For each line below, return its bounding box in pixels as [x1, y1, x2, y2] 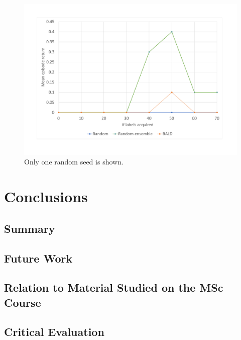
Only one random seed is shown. [24, 156, 124, 167]
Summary [4, 220, 55, 236]
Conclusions [4, 186, 88, 207]
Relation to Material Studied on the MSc [4, 280, 223, 295]
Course [4, 294, 41, 310]
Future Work [4, 250, 73, 266]
